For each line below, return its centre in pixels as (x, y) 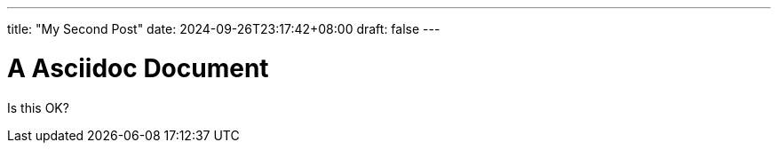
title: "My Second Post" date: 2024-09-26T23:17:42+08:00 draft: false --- (224, 29)
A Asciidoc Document (138, 68)
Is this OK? (38, 107)
